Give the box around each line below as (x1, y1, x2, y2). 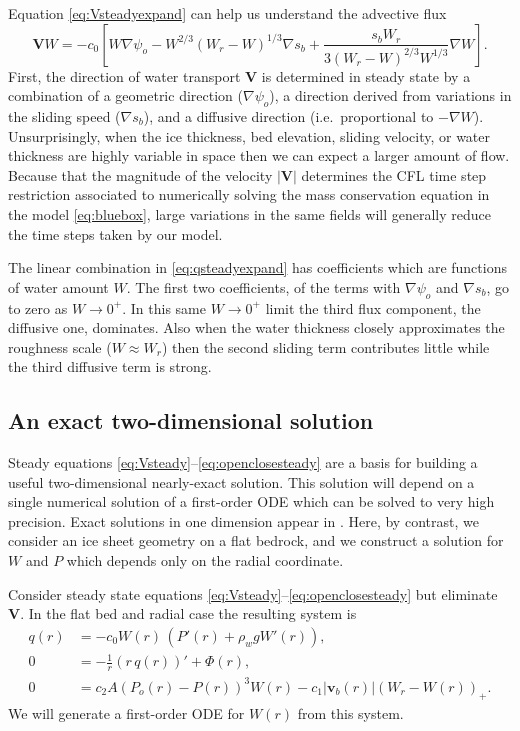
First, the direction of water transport (8, 65, 241, 86)
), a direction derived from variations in (269, 85, 512, 106)
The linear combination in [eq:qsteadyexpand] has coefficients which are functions (8, 257, 507, 278)
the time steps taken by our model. (8, 223, 223, 244)
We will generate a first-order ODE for (8, 702, 245, 723)
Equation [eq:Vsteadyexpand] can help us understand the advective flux (8, 3, 447, 23)
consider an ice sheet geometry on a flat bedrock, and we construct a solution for (8, 530, 504, 551)
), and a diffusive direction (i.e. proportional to (143, 105, 434, 126)
